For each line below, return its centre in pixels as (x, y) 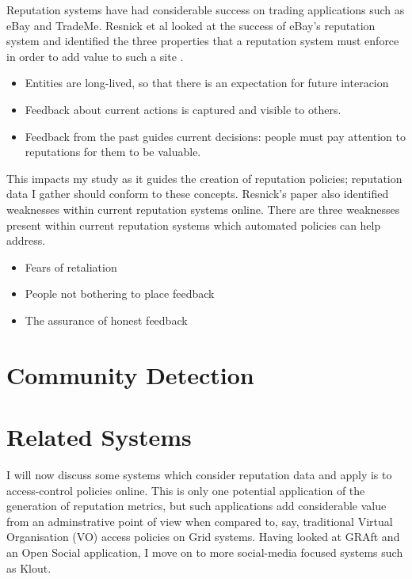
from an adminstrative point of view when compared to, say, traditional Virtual (200, 521)
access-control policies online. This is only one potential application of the (186, 490)
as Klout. (29, 568)
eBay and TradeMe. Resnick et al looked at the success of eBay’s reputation (191, 25)
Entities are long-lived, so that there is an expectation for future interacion (207, 83)
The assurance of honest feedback (106, 320)
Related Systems (99, 437)
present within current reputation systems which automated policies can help (194, 225)
